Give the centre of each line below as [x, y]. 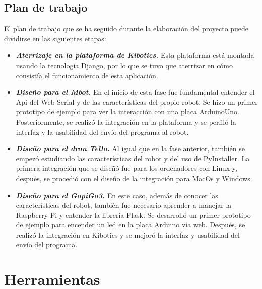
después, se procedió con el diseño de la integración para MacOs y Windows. [134, 178]
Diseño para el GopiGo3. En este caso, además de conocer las [117, 195]
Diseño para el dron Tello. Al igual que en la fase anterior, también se [130, 149]
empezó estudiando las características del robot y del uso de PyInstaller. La [133, 158]
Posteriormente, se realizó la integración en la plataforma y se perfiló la [126, 121]
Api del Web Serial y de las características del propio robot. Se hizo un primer [137, 102]
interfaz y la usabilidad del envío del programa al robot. [102, 131]
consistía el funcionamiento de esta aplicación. [87, 75]
